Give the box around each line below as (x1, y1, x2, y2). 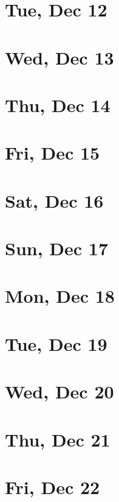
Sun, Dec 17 (5, 236, 109, 261)
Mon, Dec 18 (5, 283, 115, 308)
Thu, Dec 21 (5, 426, 110, 451)
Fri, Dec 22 (5, 474, 100, 499)
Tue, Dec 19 (5, 331, 107, 356)
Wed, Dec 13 (5, 44, 114, 69)
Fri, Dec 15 (5, 140, 100, 165)
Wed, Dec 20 (5, 379, 114, 404)
